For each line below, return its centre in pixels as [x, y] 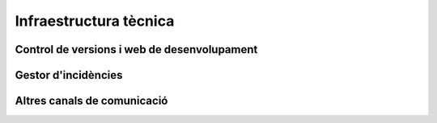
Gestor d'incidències [69, 75]
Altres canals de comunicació [91, 101]
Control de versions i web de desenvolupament [136, 49]
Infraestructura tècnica [95, 21]
